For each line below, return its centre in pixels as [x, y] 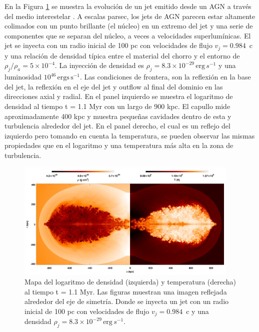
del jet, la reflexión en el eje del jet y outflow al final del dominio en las [114, 86]
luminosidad [23, 77]
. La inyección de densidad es [99, 65]
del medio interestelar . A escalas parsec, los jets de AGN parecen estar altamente [130, 16]
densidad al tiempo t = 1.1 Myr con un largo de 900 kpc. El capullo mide [117, 106]
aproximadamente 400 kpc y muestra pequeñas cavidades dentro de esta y [118, 116]
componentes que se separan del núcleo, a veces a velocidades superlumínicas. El [128, 35]
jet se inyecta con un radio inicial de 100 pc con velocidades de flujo [108, 45]
